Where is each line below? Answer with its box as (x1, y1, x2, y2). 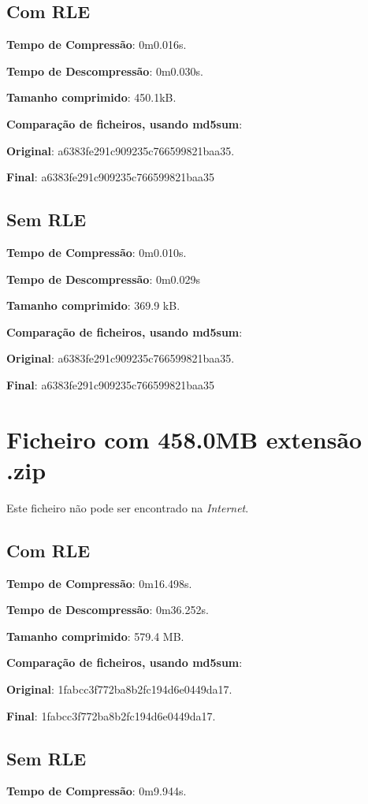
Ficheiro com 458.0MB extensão (6, 422, 362, 455)
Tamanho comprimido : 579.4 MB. (6, 627, 184, 644)
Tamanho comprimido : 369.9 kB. (6, 297, 180, 314)
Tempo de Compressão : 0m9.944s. (6, 783, 187, 799)
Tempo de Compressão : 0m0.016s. (6, 36, 187, 53)
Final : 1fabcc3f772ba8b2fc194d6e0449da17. (6, 707, 216, 724)
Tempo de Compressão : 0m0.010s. (6, 244, 187, 260)
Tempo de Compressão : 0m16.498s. (6, 575, 192, 591)
